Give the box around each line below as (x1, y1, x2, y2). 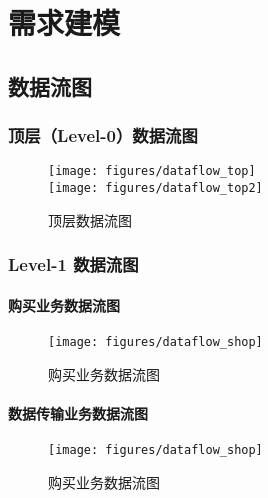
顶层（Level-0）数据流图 (8, 123, 198, 148)
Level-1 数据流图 (8, 252, 139, 277)
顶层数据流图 (48, 209, 132, 230)
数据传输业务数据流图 (8, 402, 148, 423)
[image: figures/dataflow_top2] (48, 181, 263, 196)
